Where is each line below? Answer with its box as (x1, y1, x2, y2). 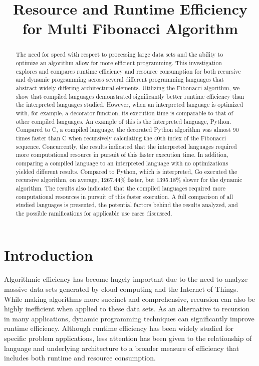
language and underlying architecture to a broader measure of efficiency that (4, 342, 239, 353)
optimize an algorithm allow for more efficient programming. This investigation (16, 59, 222, 67)
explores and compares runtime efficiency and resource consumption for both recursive (16, 67, 241, 75)
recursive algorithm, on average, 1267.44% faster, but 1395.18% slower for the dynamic (16, 175, 242, 184)
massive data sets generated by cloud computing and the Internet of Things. (4, 284, 238, 294)
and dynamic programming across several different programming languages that (16, 75, 224, 84)
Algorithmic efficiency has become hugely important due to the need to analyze (4, 274, 248, 284)
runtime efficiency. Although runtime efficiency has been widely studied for (4, 323, 233, 333)
